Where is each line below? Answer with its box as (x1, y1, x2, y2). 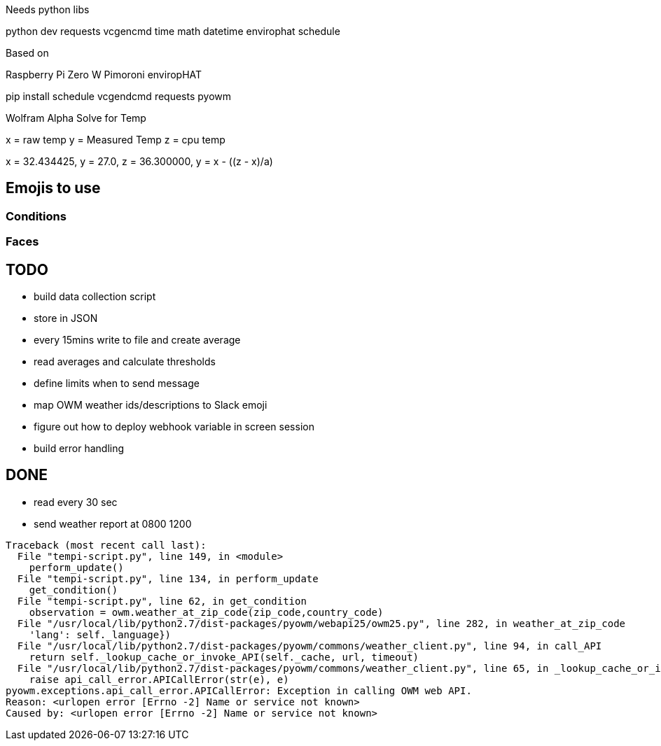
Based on (6, 47, 49, 59)
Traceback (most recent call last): (6, 539, 207, 551)
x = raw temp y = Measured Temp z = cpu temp (6, 134, 225, 146)
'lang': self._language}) (29, 628, 172, 640)
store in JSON (34, 312, 98, 325)
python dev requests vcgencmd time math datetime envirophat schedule (6, 25, 340, 37)
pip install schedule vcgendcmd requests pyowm (6, 90, 232, 102)
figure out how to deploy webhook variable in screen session (34, 421, 314, 433)
